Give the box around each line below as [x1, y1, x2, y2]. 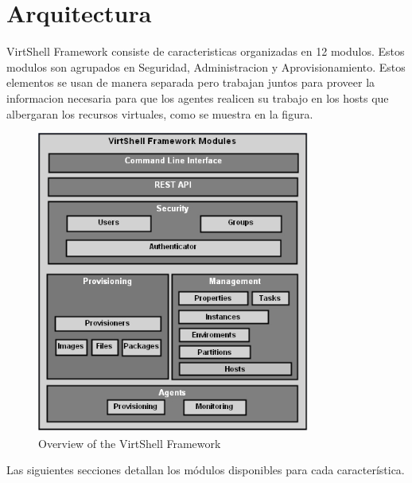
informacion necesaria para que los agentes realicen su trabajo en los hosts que [6, 89, 389, 106]
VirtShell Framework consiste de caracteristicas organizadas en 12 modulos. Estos [6, 43, 405, 60]
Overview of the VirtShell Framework [38, 434, 221, 451]
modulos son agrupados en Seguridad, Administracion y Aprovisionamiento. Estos [6, 58, 406, 75]
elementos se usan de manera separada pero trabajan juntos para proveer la [6, 74, 375, 91]
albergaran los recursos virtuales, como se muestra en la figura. [6, 105, 313, 122]
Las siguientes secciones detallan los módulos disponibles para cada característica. [6, 462, 405, 478]
